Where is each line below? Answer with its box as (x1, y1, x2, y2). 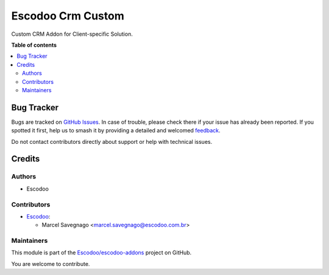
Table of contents (11, 41, 57, 49)
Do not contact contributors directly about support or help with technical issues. (11, 138, 213, 145)
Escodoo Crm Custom (11, 9, 124, 22)
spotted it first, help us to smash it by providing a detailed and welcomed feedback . (11, 127, 221, 134)
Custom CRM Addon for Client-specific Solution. (11, 30, 133, 38)
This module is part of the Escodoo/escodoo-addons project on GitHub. (11, 249, 192, 256)
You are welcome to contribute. (11, 260, 90, 267)
